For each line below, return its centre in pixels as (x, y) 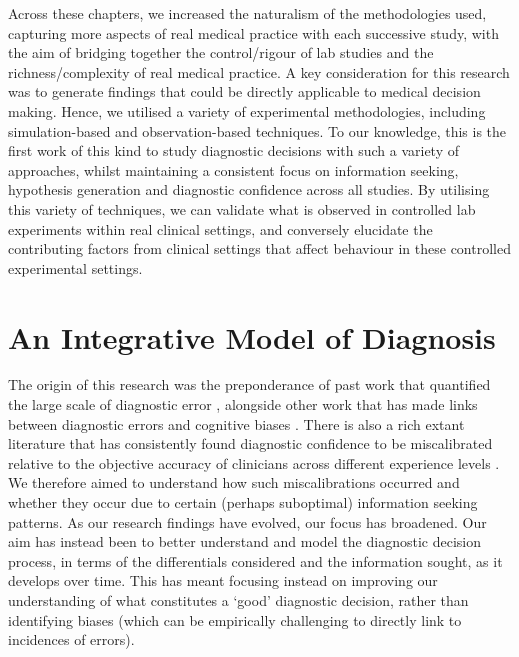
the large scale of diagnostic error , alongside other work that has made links (243, 404)
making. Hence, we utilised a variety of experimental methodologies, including (247, 110)
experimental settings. (75, 267)
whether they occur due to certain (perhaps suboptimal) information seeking (243, 502)
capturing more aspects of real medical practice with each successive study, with (253, 32)
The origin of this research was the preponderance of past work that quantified (249, 384)
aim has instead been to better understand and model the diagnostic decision (244, 541)
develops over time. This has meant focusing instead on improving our (223, 580)
